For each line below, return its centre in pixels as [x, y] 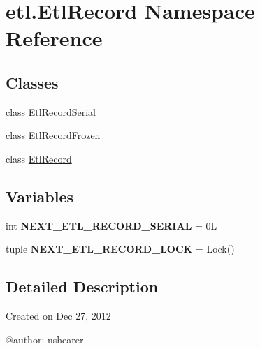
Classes [32, 82]
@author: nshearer [45, 339]
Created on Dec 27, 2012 [58, 316]
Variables [40, 196]
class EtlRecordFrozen [53, 135]
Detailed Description [82, 287]
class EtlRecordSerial [51, 111]
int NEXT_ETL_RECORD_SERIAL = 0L [111, 225]
